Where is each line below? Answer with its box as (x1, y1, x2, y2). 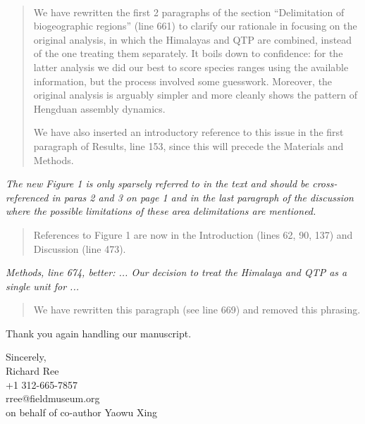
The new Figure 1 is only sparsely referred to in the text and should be (6, 176, 309, 191)
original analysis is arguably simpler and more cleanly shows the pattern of (33, 87, 357, 102)
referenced (6, 189, 49, 204)
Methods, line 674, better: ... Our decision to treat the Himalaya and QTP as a (6, 265, 347, 280)
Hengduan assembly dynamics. (33, 101, 166, 116)
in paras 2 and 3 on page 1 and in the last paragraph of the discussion (51, 189, 354, 204)
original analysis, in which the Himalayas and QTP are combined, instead (33, 32, 352, 46)
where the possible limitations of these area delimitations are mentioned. (6, 204, 316, 218)
